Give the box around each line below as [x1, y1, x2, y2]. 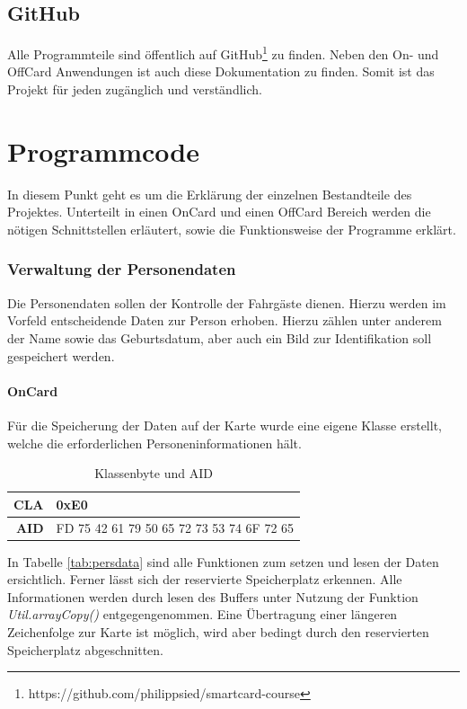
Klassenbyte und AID [94, 464, 213, 483]
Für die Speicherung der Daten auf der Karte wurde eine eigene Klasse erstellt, [7, 415, 442, 434]
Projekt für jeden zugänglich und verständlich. [7, 80, 262, 99]
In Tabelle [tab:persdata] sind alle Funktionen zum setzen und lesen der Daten [7, 552, 439, 571]
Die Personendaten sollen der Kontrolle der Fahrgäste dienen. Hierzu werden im [7, 293, 446, 312]
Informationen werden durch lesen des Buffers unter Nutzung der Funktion [7, 587, 419, 606]
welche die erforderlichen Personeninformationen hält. [7, 433, 302, 452]
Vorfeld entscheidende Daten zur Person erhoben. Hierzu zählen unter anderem [7, 311, 442, 330]
